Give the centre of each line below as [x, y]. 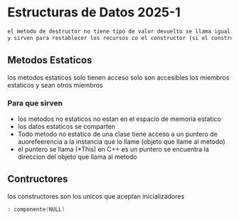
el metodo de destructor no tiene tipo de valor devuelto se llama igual [119, 31]
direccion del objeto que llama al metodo [77, 157]
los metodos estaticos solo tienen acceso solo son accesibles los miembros [118, 77]
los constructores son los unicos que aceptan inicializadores [96, 196]
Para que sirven [35, 103]
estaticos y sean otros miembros [55, 85]
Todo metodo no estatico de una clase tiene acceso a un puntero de [118, 134]
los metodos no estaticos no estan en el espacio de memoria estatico [119, 119]
